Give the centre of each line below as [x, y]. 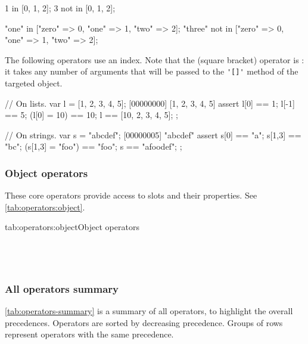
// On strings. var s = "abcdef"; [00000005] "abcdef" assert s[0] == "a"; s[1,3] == [153, 134]
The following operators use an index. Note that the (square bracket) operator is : [155, 59]
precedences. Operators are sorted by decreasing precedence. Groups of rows [144, 322]
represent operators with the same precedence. [89, 334]
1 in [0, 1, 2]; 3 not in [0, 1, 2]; [60, 8]
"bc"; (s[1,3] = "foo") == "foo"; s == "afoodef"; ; [94, 146]
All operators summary [62, 288]
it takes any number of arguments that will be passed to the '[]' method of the [152, 71]
